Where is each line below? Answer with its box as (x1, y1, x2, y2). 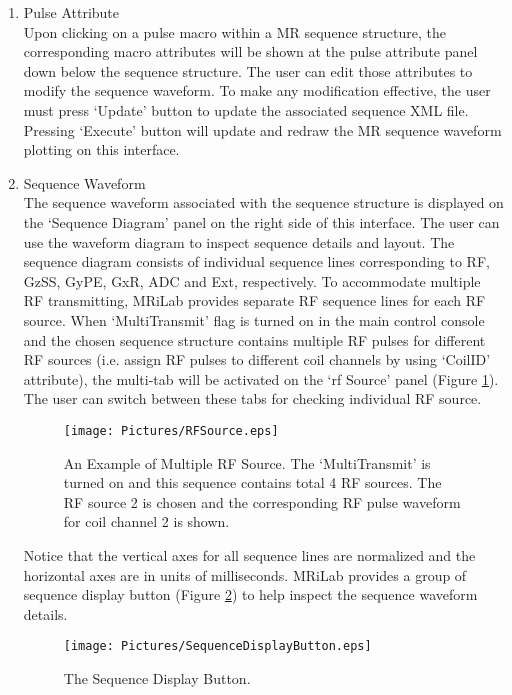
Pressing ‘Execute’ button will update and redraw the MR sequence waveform (23, 119, 502, 140)
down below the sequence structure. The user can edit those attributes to (23, 60, 473, 81)
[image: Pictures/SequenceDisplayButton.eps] (63, 639, 372, 654)
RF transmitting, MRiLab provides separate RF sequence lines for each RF (23, 290, 486, 311)
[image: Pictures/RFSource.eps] (63, 423, 279, 438)
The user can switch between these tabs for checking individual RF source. (23, 388, 482, 409)
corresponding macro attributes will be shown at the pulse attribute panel (23, 41, 478, 62)
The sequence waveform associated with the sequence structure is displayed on (23, 192, 504, 213)
